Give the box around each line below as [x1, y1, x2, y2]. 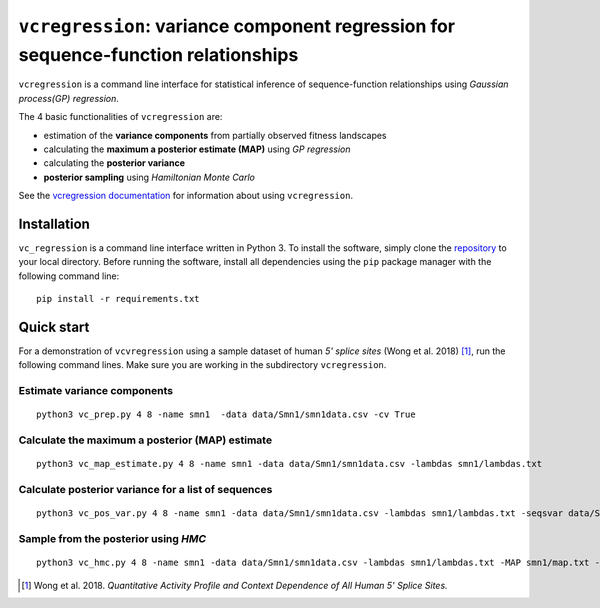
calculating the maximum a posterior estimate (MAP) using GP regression [43, 143, 351, 155]
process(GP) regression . [18, 92, 120, 104]
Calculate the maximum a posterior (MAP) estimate [18, 433, 273, 447]
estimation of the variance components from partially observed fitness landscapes [43, 129, 387, 141]
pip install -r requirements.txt [36, 293, 200, 305]
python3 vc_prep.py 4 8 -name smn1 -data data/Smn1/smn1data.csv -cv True [36, 409, 416, 420]
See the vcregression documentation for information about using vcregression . [18, 190, 354, 202]
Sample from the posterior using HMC [18, 532, 207, 546]
